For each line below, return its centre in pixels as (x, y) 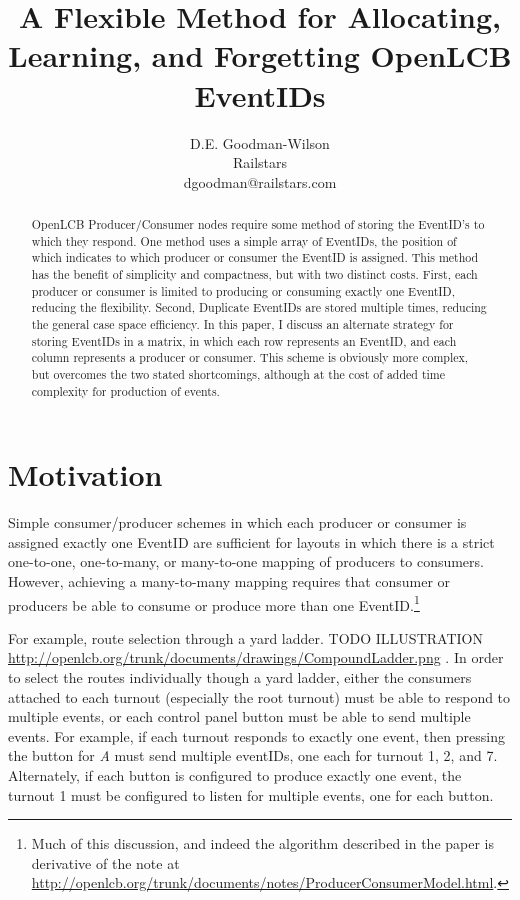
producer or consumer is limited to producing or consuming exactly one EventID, (243, 290)
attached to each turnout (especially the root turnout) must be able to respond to (259, 696)
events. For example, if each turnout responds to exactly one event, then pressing (256, 735)
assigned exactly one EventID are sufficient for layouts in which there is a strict (251, 541)
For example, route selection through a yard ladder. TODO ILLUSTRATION (245, 637)
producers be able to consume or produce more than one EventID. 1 (214, 603)
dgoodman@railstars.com (260, 181)
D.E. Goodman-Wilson (260, 142)
